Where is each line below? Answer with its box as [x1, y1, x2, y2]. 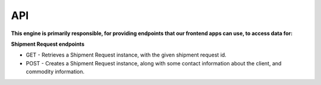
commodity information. [26, 68, 85, 75]
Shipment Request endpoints [11, 40, 84, 48]
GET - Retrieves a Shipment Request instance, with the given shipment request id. [26, 51, 227, 59]
